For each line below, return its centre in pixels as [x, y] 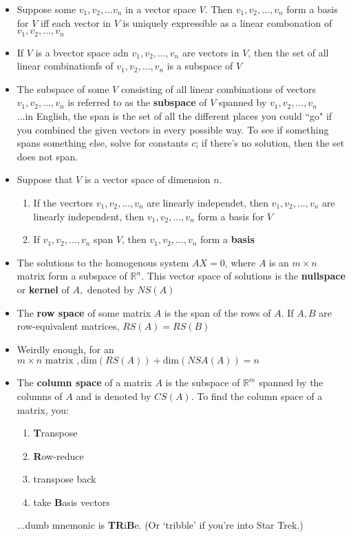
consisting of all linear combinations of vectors [218, 88]
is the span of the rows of [217, 312]
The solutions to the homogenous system [103, 262]
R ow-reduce [58, 455]
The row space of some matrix [84, 312]
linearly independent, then [89, 216]
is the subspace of [203, 382]
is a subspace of [200, 66]
